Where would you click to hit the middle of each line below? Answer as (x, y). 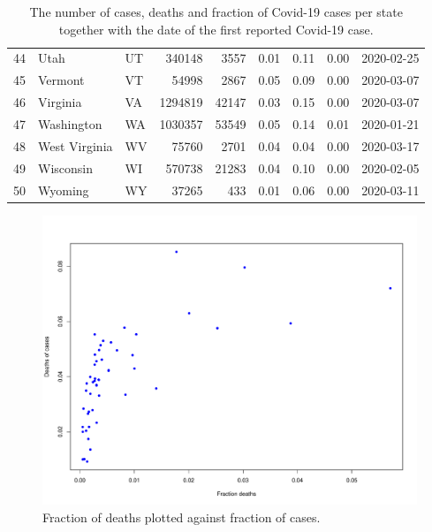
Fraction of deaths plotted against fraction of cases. (182, 517)
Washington (70, 123)
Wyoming (64, 190)
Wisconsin (65, 167)
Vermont (61, 80)
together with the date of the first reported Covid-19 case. (216, 29)
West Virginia (76, 145)
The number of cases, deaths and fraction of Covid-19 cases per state (216, 11)
